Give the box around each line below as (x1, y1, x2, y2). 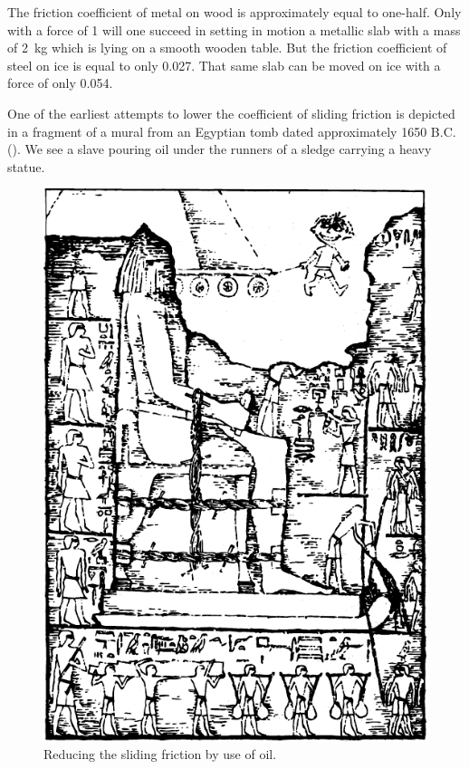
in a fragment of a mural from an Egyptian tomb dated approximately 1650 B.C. (7, 121, 456, 140)
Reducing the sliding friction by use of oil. (43, 745, 277, 764)
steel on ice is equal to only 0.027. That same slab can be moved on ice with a (7, 55, 441, 74)
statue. (7, 157, 45, 176)
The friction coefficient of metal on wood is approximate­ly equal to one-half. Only (7, 3, 462, 21)
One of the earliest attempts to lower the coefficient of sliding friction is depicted (7, 103, 455, 122)
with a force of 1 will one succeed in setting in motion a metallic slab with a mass (7, 20, 461, 39)
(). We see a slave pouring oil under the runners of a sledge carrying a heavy (7, 139, 432, 159)
